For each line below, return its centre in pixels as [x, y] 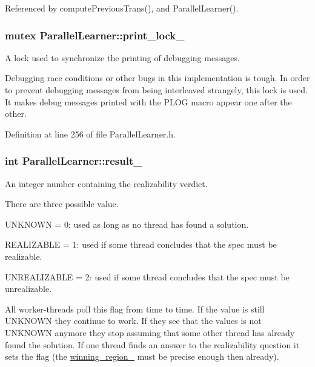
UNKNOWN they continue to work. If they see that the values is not [133, 321]
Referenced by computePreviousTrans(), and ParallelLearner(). [122, 8]
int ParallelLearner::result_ [74, 161]
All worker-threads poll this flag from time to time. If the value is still [135, 309]
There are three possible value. [62, 204]
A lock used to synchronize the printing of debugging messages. [122, 57]
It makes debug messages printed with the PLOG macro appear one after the [148, 101]
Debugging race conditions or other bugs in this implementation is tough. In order [157, 78]
